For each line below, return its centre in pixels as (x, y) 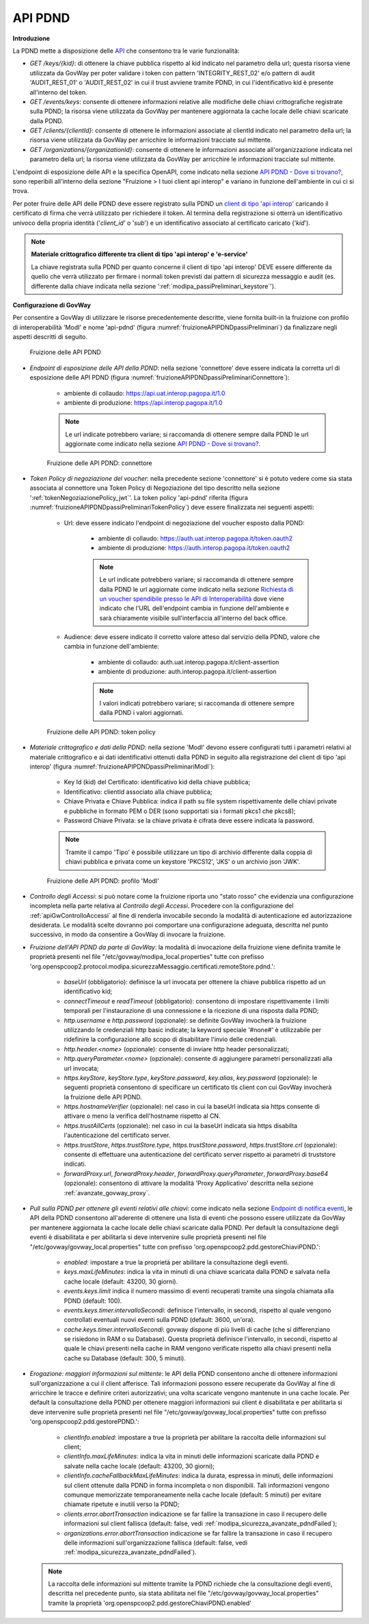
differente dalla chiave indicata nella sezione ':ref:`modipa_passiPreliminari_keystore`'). (153, 286)
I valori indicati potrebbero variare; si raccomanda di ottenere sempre (197, 703)
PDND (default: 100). (93, 1301)
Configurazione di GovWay (52, 305)
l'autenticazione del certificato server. (117, 1135)
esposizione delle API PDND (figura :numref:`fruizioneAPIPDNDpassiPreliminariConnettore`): (160, 377)
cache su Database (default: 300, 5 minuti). (125, 1358)
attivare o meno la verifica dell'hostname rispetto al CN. (142, 1116)
